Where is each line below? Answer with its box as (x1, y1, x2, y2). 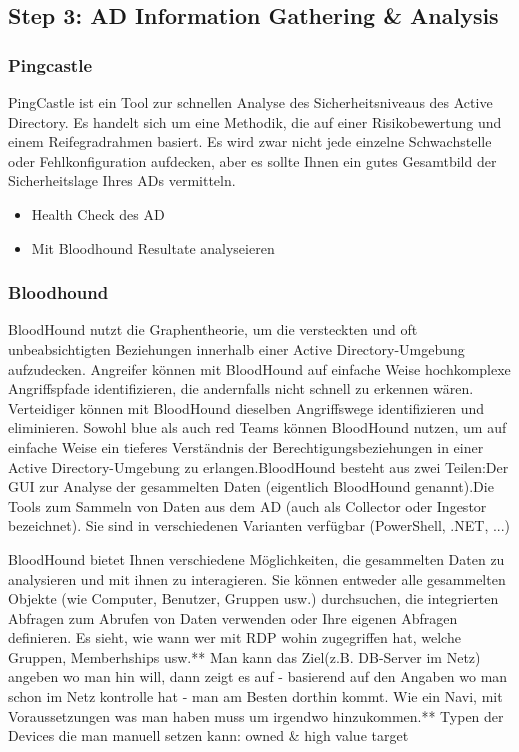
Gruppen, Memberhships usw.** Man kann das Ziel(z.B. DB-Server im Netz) (8, 646, 481, 667)
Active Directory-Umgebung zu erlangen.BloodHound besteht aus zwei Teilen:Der (8, 456, 509, 477)
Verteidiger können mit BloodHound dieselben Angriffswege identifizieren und (8, 397, 485, 418)
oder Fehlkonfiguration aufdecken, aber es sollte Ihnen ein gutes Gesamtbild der (8, 150, 497, 171)
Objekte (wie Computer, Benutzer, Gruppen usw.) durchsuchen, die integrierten (8, 588, 499, 609)
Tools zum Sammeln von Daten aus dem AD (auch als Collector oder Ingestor (8, 495, 487, 516)
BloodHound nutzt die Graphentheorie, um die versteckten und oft (8, 319, 418, 340)
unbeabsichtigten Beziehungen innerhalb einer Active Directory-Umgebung (8, 338, 465, 359)
